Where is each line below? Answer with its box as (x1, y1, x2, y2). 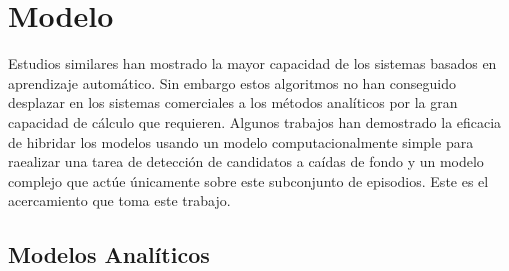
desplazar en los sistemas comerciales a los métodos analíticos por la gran (8, 92, 458, 113)
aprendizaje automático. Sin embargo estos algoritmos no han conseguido (8, 72, 457, 93)
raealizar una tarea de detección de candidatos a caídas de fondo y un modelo (8, 151, 484, 172)
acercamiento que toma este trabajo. (8, 190, 231, 211)
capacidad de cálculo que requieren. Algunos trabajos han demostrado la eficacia (8, 111, 502, 132)
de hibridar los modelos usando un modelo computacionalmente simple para (8, 131, 474, 152)
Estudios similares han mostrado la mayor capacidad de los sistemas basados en (8, 53, 497, 74)
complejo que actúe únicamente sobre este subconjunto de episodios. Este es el (8, 170, 489, 191)
